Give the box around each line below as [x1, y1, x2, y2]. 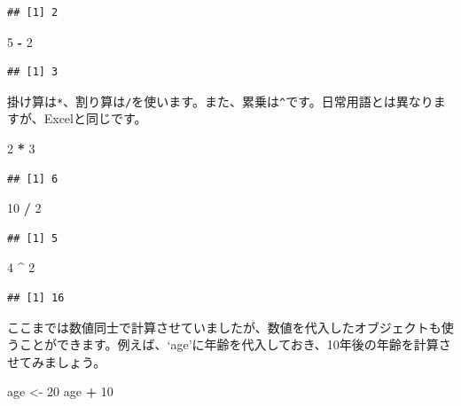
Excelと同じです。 [43, 109, 147, 128]
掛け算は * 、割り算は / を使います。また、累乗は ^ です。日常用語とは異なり [7, 91, 434, 110]
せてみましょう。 [7, 352, 106, 371]
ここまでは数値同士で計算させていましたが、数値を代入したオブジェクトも [7, 317, 441, 336]
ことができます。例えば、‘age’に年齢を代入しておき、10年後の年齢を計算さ [19, 335, 451, 354]
